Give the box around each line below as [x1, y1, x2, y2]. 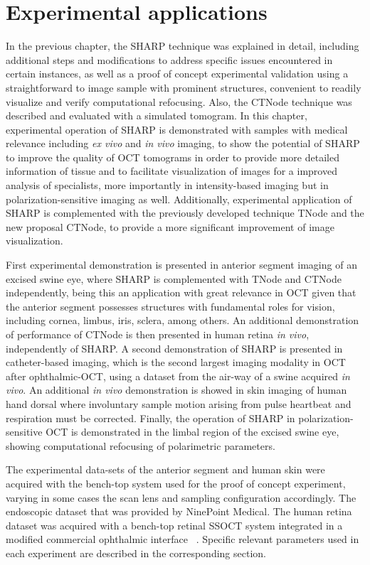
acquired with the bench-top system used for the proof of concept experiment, [6, 475, 346, 490]
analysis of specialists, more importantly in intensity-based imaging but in [6, 178, 329, 193]
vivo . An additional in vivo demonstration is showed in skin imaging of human [6, 382, 347, 397]
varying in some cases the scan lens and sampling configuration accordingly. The [6, 490, 356, 505]
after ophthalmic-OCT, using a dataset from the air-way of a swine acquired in [6, 368, 350, 383]
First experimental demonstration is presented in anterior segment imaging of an [6, 257, 357, 272]
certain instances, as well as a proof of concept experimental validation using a [6, 66, 349, 81]
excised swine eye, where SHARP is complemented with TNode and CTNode [6, 271, 342, 286]
